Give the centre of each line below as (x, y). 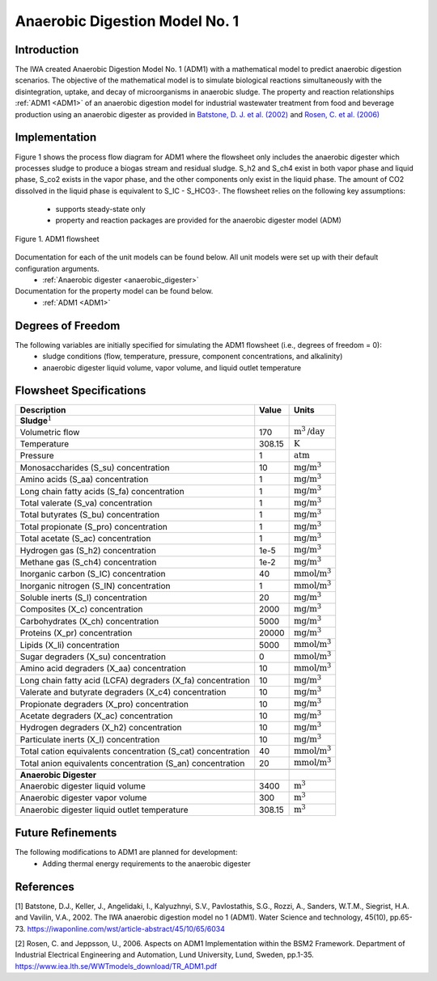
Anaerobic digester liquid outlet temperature (104, 810)
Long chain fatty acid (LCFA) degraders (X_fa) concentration (135, 680)
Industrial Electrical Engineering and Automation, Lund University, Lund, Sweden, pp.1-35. (165, 955)
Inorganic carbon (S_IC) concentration (93, 574)
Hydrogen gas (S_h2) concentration (88, 550)
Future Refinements (66, 833)
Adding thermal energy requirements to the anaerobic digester (146, 863)
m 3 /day (309, 431)
